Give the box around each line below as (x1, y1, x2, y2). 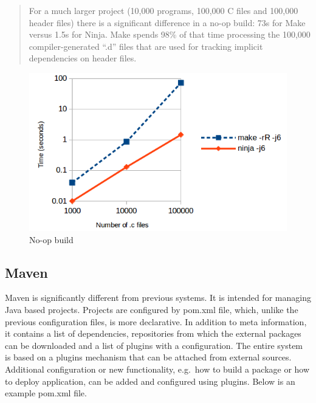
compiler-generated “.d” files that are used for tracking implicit (29, 40, 263, 52)
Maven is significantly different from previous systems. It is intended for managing (5, 291, 311, 304)
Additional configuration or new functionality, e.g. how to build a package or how (5, 362, 310, 375)
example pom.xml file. (5, 387, 87, 399)
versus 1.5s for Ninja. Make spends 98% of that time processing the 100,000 (29, 28, 311, 41)
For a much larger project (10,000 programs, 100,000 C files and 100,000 (29, 4, 298, 16)
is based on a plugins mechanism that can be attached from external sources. (5, 351, 292, 363)
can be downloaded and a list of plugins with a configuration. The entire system (5, 339, 303, 351)
